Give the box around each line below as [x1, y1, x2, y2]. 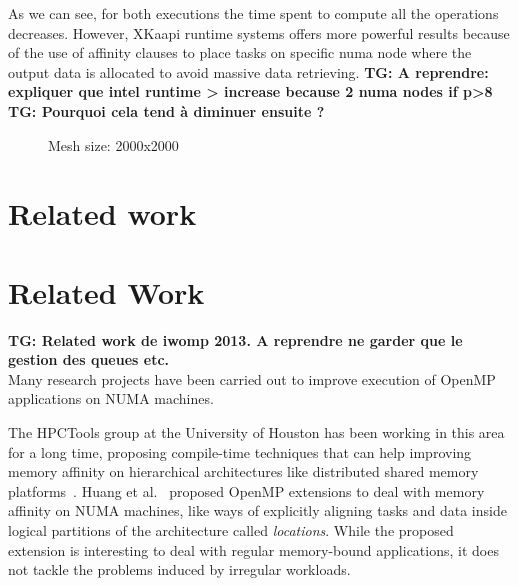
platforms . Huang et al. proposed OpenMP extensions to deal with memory [8, 480, 485, 501]
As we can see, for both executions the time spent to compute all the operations [8, 3, 499, 23]
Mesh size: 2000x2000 [48, 134, 179, 155]
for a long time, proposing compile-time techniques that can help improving [8, 441, 472, 462]
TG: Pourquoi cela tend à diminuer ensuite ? [8, 100, 325, 121]
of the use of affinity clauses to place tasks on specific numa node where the [8, 42, 472, 63]
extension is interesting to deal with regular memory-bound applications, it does [8, 539, 499, 560]
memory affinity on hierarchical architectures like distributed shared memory [8, 461, 479, 482]
